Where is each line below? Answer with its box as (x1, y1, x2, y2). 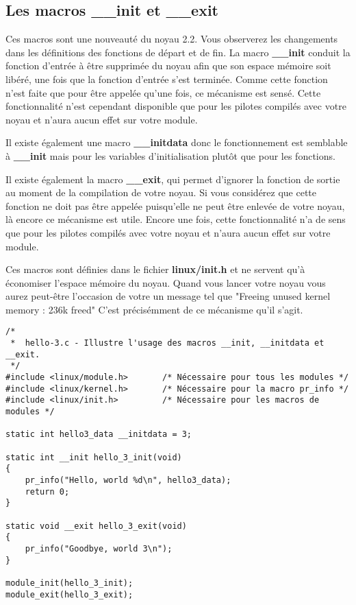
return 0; (25, 486, 70, 497)
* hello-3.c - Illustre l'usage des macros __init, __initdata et (10, 338, 325, 348)
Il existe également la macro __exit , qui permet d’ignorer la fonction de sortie (5, 171, 340, 186)
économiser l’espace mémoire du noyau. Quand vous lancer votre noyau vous (5, 275, 326, 289)
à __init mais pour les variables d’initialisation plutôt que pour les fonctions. (5, 148, 335, 163)
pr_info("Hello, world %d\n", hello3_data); (25, 475, 231, 486)
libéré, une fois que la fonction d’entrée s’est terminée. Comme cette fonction (5, 71, 328, 86)
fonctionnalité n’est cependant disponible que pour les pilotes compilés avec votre (5, 99, 346, 113)
